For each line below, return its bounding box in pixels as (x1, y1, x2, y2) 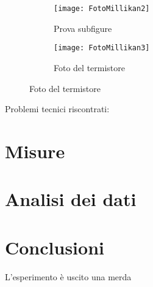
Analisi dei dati (5, 186, 137, 212)
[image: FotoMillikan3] (54, 44, 150, 53)
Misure (5, 138, 65, 163)
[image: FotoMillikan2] (54, 4, 150, 13)
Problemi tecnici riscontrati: (5, 102, 110, 115)
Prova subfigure (54, 21, 112, 34)
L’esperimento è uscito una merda (5, 270, 132, 283)
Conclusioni (5, 234, 104, 259)
